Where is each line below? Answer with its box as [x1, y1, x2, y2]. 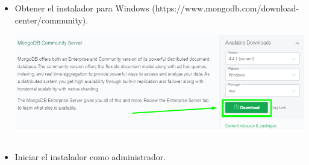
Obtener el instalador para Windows [14, 2, 149, 14]
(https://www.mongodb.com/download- [152, 2, 299, 14]
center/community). [14, 13, 89, 26]
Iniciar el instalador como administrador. [14, 150, 166, 163]
